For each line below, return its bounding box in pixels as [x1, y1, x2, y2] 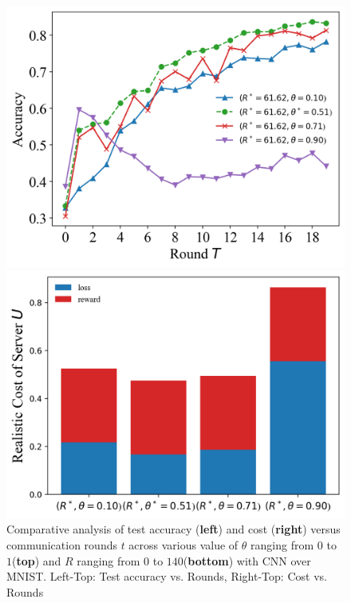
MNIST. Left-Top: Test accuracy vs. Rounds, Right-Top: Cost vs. [6, 568, 327, 585]
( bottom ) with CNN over [183, 552, 311, 569]
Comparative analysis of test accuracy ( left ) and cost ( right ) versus [6, 521, 341, 537]
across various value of [128, 536, 239, 553]
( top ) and [12, 552, 61, 569]
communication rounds [6, 536, 117, 553]
